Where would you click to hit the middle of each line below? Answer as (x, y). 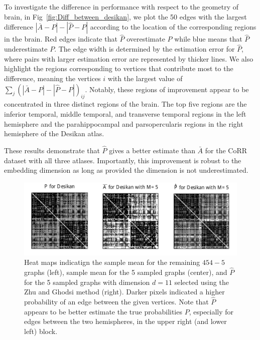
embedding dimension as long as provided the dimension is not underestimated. (126, 170)
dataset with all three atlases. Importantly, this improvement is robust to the (123, 160)
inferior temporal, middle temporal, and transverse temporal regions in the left (125, 113)
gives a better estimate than (152, 150)
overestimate (146, 39)
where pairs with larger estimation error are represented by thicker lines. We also (129, 58)
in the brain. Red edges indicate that (61, 39)
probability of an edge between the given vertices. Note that (116, 301)
